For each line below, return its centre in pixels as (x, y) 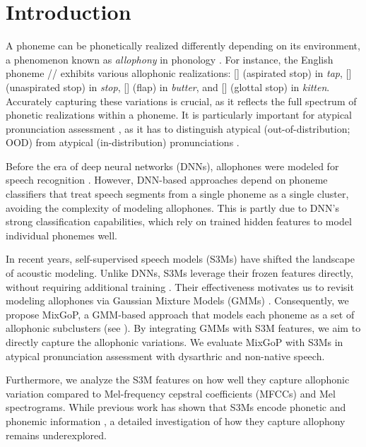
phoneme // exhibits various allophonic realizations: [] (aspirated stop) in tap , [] (179, 73)
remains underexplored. (56, 435)
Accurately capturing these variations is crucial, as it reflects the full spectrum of (181, 101)
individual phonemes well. (61, 235)
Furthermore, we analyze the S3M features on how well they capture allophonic (178, 380)
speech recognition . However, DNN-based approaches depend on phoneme (167, 180)
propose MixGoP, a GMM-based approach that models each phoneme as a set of (180, 314)
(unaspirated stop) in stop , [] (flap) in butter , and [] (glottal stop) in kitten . (168, 87)
